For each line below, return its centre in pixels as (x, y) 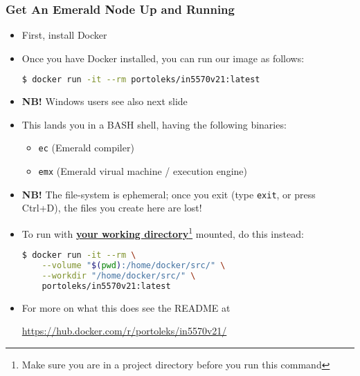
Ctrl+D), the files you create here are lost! (112, 208)
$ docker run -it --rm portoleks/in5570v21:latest (141, 80)
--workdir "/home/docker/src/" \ (119, 276)
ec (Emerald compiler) (86, 148)
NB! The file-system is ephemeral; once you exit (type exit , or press (169, 194)
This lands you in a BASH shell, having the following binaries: (154, 124)
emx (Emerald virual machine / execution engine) (143, 171)
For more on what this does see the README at (126, 307)
